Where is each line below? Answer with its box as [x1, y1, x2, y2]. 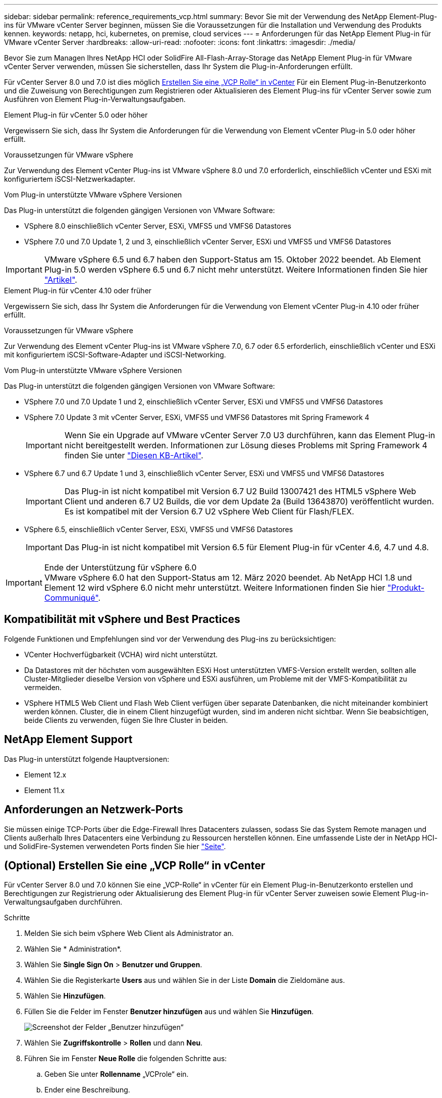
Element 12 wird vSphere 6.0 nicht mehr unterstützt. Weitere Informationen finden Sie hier [44, 583, 385, 593]
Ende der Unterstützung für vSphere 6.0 [44, 562, 197, 572]
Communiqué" [44, 593, 98, 603]
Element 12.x [24, 770, 67, 779]
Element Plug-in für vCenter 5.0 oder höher [4, 111, 148, 119]
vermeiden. [24, 683, 62, 692]
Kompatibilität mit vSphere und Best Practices [4, 613, 241, 626]
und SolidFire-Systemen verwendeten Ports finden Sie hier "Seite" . [4, 842, 226, 851]
